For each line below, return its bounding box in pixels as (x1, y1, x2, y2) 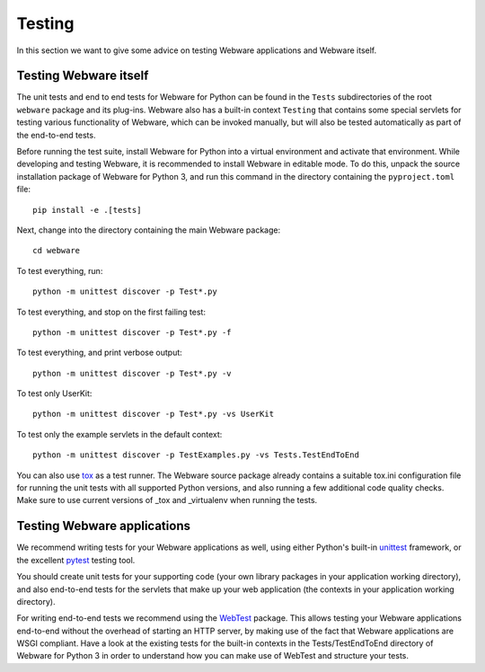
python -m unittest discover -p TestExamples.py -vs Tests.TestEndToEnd (32, 450, 359, 460)
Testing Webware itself (16, 68, 149, 84)
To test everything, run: (16, 265, 103, 276)
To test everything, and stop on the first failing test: (16, 306, 207, 317)
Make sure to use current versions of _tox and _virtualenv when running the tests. (16, 495, 318, 506)
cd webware (32, 245, 81, 256)
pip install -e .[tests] (32, 205, 142, 215)
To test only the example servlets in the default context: (16, 429, 223, 439)
